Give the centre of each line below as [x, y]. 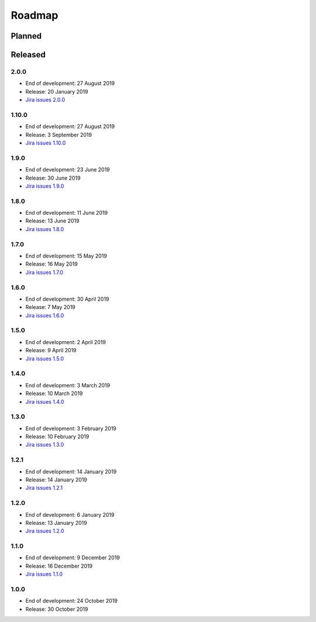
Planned [26, 36]
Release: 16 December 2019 [59, 566]
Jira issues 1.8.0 [45, 229]
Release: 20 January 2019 [57, 91]
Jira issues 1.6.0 [45, 315]
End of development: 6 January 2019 [70, 514]
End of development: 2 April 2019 [66, 342]
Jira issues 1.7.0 [44, 272]
